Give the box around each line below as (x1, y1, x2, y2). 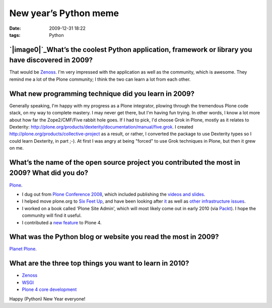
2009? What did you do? (9, 169, 88, 177)
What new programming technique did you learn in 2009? (9, 89, 195, 98)
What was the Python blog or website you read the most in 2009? (9, 232, 219, 241)
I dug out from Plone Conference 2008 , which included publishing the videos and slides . (22, 191, 206, 197)
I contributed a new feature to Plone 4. (22, 219, 102, 225)
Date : (9, 25, 21, 31)
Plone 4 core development (22, 286, 77, 292)
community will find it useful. (22, 212, 82, 219)
